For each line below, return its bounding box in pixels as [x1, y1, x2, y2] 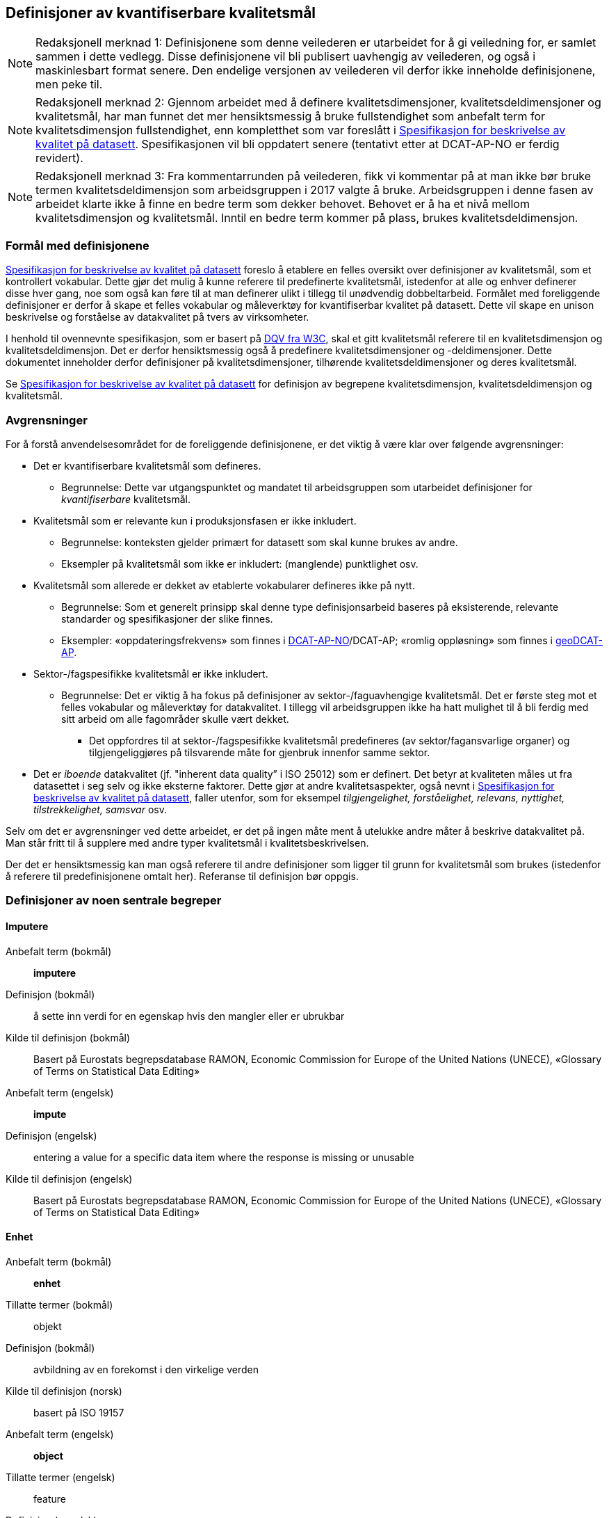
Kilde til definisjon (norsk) [6, 1384, 122, 1397]
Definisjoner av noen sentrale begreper [6, 893, 222, 908]
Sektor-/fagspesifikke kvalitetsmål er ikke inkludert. [33, 667, 268, 680]
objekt [33, 1320, 62, 1332]
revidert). [35, 151, 83, 166]
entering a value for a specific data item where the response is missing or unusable [33, 1151, 414, 1163]
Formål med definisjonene [6, 238, 149, 253]
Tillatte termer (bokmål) [6, 1298, 113, 1311]
